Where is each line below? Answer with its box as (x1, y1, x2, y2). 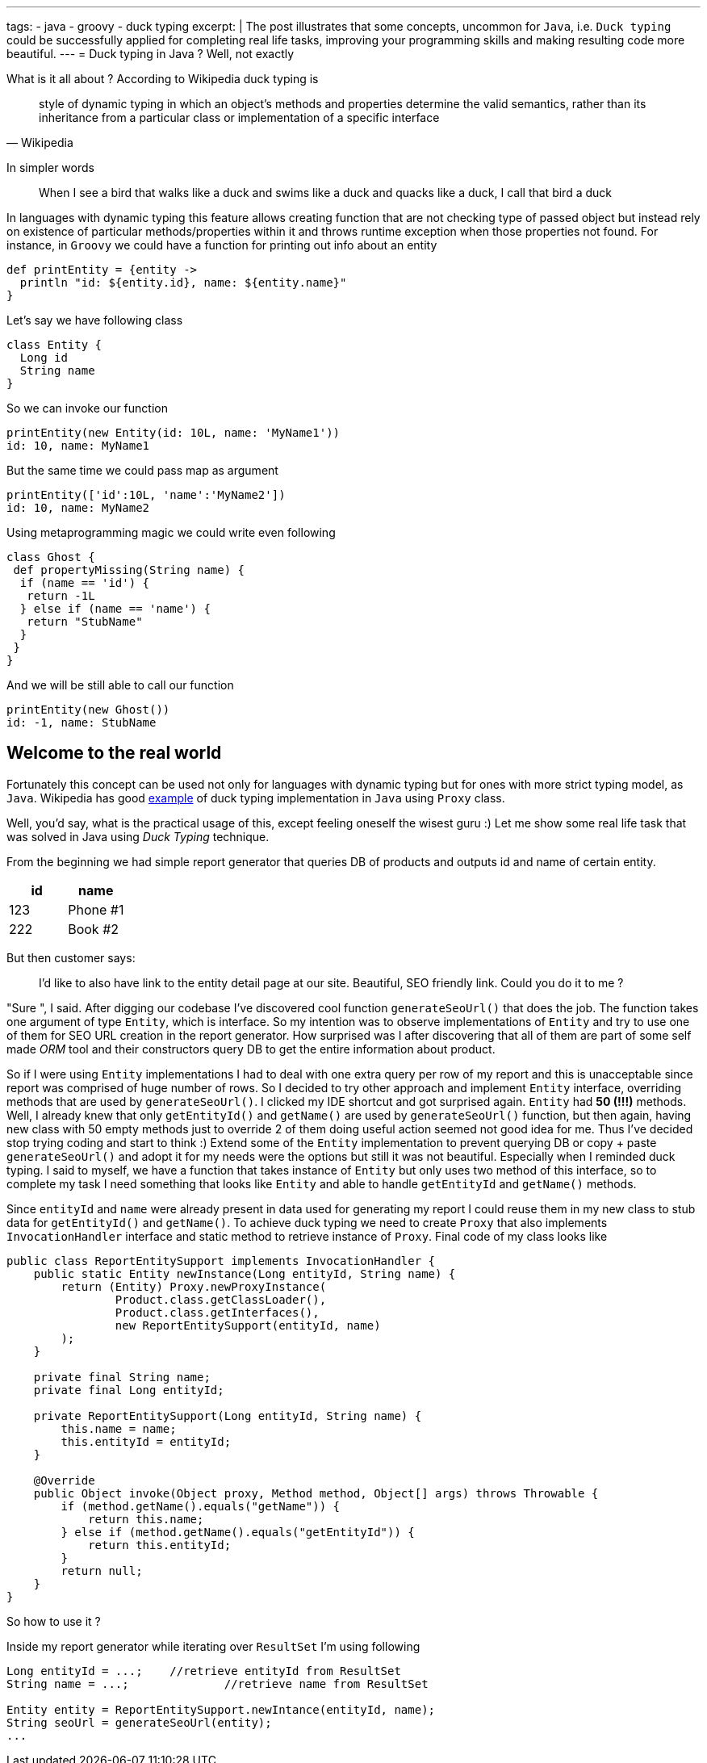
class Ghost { (6, 551, 95, 563)
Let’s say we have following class (6, 313, 183, 327)
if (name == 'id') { (19, 576, 150, 589)
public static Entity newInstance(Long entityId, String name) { (33, 1267, 456, 1280)
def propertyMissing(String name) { (13, 563, 245, 576)
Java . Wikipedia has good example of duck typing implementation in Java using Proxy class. (6, 790, 505, 805)
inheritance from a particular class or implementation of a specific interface (39, 111, 440, 124)
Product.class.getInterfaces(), (115, 1305, 320, 1319)
